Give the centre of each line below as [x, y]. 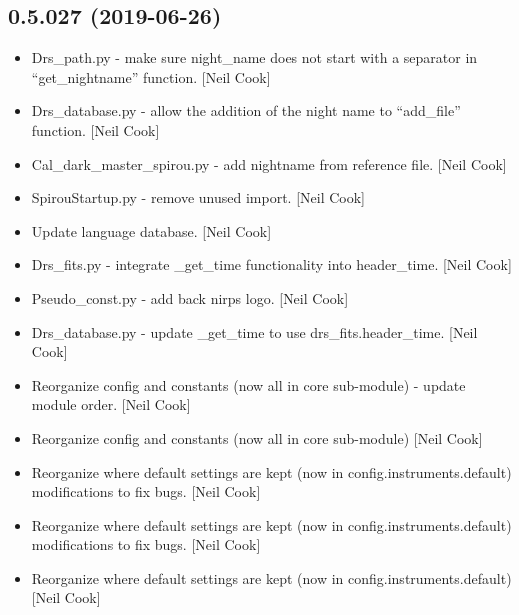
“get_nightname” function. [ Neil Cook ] [151, 76]
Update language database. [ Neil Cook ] [151, 230]
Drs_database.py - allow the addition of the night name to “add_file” [246, 110]
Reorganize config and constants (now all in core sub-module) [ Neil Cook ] [257, 437]
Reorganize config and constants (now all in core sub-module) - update [248, 384]
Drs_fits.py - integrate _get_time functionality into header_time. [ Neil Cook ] [271, 264]
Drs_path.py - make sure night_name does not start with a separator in [254, 57]
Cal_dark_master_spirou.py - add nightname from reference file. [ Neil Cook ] [269, 163]
